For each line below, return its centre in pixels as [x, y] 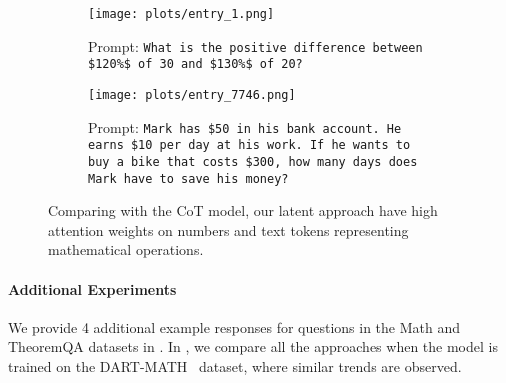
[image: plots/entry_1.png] [181, 14]
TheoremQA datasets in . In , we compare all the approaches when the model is [253, 346]
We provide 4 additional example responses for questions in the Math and [234, 326]
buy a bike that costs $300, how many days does [253, 161]
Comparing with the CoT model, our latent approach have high [243, 210]
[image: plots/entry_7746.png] [192, 94]
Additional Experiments [92, 288]
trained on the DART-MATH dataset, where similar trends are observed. [235, 366]
